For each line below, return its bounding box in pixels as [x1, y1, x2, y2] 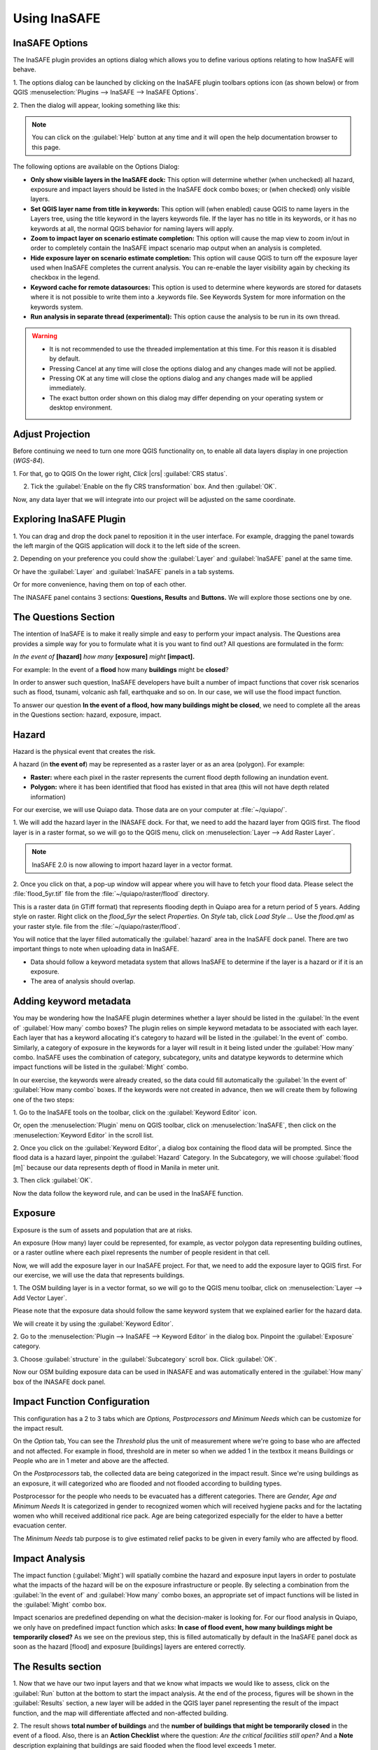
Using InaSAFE [13, 10, 101, 26]
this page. [31, 143, 61, 151]
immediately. [49, 384, 87, 392]
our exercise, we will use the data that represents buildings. [13, 1271, 185, 1280]
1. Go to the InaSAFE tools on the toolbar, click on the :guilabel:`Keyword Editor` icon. [13, 1108, 258, 1116]
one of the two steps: [13, 1095, 75, 1104]
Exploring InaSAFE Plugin [13, 513, 126, 525]
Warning [31, 332, 57, 340]
